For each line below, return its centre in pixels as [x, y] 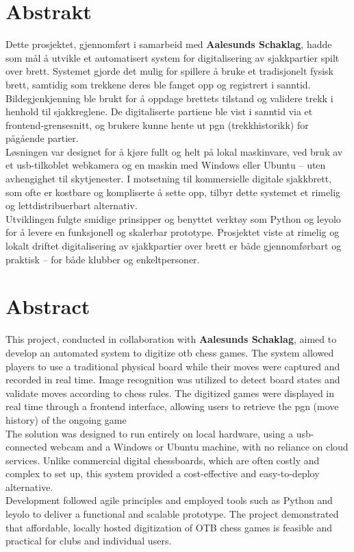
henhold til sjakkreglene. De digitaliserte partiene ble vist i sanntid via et [159, 111]
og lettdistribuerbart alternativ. [72, 205]
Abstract [48, 306]
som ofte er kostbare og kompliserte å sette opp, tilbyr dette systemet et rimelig [173, 192]
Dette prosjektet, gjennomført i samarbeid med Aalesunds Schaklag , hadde [169, 44]
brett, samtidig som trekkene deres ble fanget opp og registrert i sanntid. [158, 84]
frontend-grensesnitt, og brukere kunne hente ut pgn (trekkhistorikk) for [157, 124]
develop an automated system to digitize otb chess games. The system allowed [170, 352]
